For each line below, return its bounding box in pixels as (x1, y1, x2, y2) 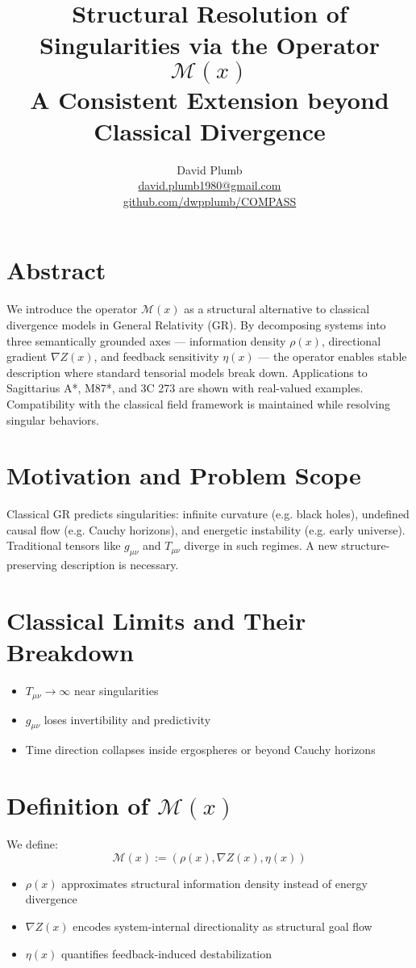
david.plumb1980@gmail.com (138, 177, 281, 194)
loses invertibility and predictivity (44, 710, 211, 727)
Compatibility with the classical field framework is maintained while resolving (6, 395, 391, 412)
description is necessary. (60, 556, 179, 573)
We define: (6, 836, 58, 853)
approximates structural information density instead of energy (61, 874, 368, 891)
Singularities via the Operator (40, 28, 380, 61)
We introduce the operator (6, 300, 138, 317)
